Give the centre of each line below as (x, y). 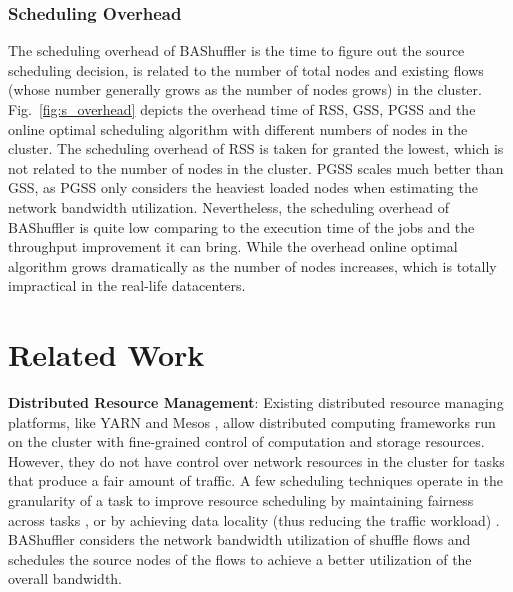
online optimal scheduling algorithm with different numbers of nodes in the (238, 128)
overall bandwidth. (65, 578)
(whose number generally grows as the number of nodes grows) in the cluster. (245, 89)
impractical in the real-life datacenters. (127, 285)
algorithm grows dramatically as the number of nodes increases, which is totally (252, 265)
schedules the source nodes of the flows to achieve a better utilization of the (240, 558)
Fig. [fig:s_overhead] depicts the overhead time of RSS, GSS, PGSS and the (242, 109)
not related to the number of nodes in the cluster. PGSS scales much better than (256, 167)
